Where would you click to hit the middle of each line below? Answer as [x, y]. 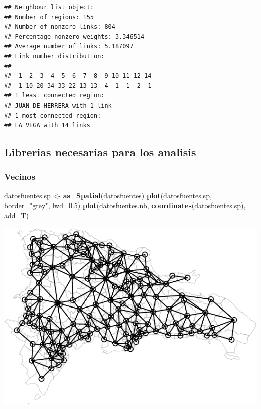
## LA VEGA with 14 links [47, 125]
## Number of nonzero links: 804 [60, 27]
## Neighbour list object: [49, 7]
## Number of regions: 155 [49, 17]
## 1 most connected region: [53, 115]
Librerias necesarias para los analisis [100, 152]
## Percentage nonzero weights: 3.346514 [74, 36]
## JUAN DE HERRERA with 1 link [58, 105]
